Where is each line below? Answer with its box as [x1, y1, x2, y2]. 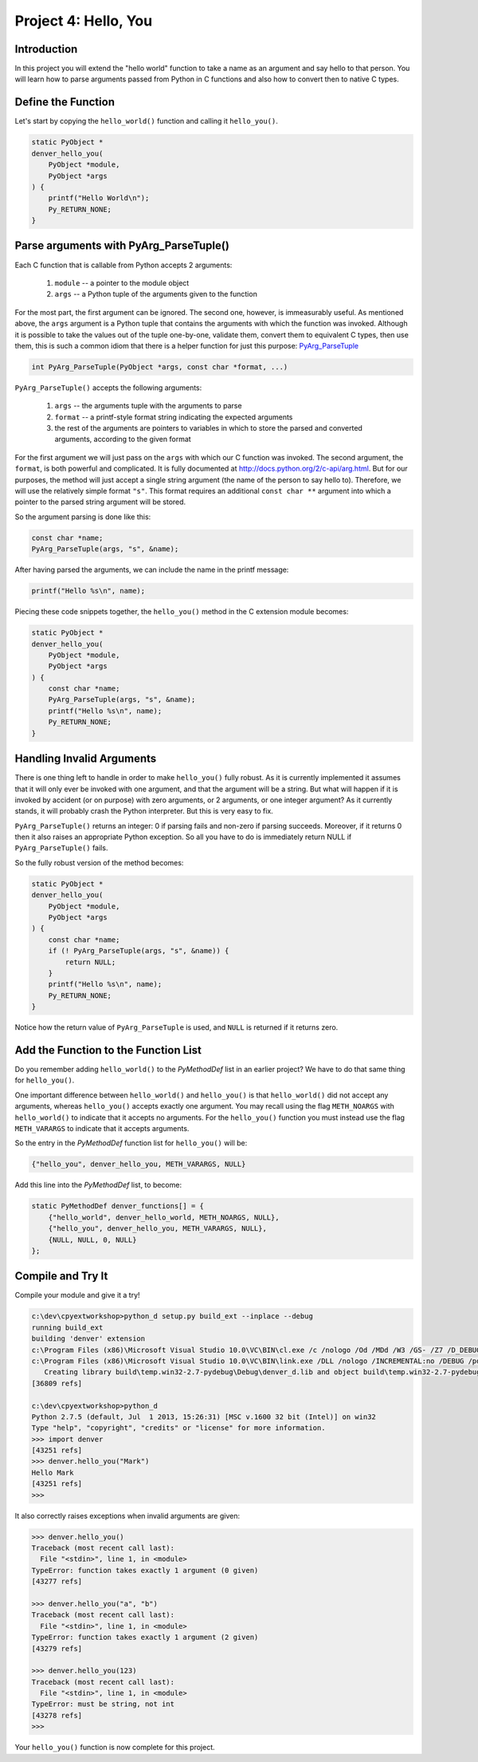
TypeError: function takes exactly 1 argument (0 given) [31, 1566, 259, 1575]
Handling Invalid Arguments [14, 752, 157, 766]
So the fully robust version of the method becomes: [14, 857, 184, 867]
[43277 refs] [31, 1577, 83, 1587]
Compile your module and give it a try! [14, 1291, 140, 1300]
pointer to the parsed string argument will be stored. [14, 497, 186, 507]
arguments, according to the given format [54, 435, 191, 444]
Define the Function [14, 96, 116, 109]
